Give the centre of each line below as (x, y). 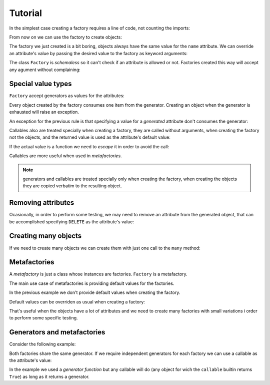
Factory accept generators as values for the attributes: (67, 96)
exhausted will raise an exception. (44, 112)
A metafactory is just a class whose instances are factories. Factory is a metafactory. (98, 274)
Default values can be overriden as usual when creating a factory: (77, 302)
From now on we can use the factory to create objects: (65, 37)
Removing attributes (42, 203)
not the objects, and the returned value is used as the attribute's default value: (90, 137)
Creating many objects (45, 236)
